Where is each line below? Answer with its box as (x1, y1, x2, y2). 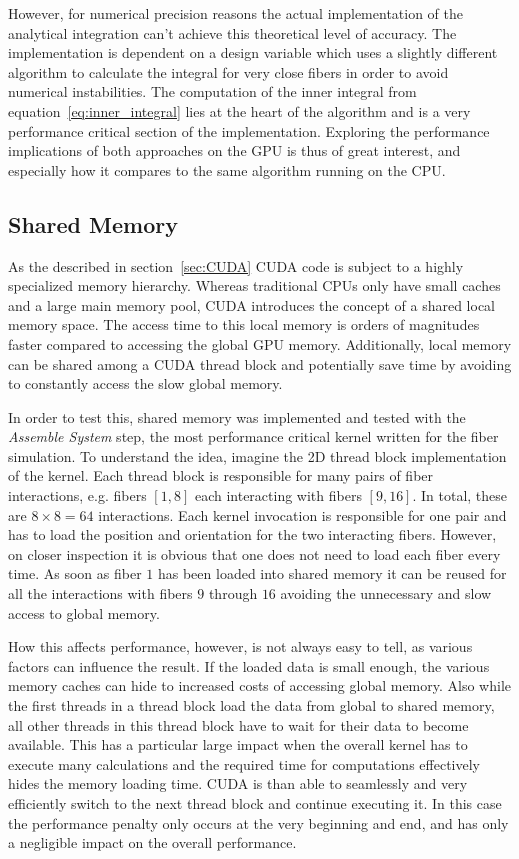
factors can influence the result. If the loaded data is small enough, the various (8, 655, 490, 676)
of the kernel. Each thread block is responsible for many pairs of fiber (8, 465, 434, 486)
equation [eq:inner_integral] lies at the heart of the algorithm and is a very (8, 100, 471, 121)
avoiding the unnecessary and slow (280, 583, 492, 604)
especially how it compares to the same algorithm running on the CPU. (8, 159, 446, 180)
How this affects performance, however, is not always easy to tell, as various (8, 636, 473, 657)
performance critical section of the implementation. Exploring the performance (8, 120, 490, 141)
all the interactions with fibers (8, 583, 193, 604)
